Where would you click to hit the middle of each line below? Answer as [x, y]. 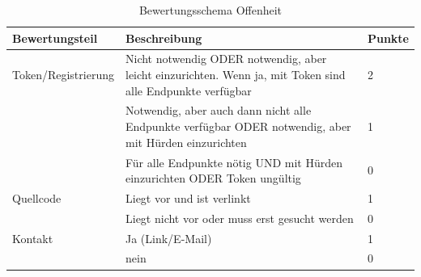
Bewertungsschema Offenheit [210, 10]
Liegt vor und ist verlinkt [188, 197]
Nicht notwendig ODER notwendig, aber [226, 59]
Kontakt [33, 238]
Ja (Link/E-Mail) [168, 238]
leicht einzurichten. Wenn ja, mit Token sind [235, 75]
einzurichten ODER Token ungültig [213, 178]
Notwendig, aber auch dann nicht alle [218, 110]
